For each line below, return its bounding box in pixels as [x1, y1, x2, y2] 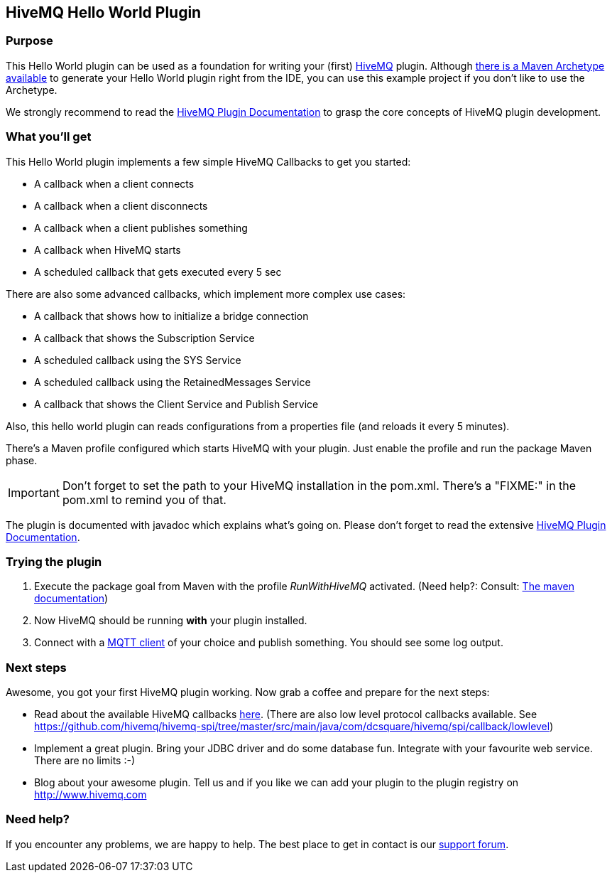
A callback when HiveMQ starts [34, 243, 181, 256]
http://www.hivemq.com [34, 788, 147, 801]
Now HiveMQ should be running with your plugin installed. [34, 614, 307, 627]
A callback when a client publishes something [34, 221, 248, 234]
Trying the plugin [6, 554, 102, 569]
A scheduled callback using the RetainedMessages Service [34, 375, 311, 388]
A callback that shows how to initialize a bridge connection [34, 309, 309, 322]
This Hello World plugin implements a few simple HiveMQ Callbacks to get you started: [6, 155, 411, 168]
